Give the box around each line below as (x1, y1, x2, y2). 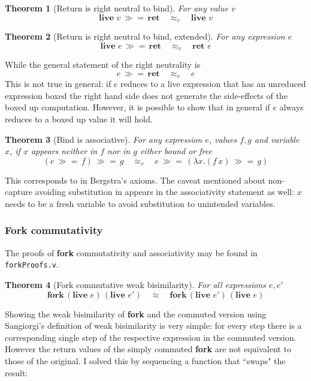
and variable (254, 133, 300, 145)
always (279, 101, 304, 113)
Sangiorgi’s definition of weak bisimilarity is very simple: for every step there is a (5, 319, 302, 332)
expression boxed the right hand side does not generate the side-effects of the (5, 89, 288, 101)
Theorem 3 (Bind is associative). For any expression (5, 133, 203, 145)
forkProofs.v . (5, 258, 59, 271)
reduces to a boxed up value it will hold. (5, 112, 153, 125)
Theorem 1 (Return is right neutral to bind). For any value (5, 2, 228, 14)
